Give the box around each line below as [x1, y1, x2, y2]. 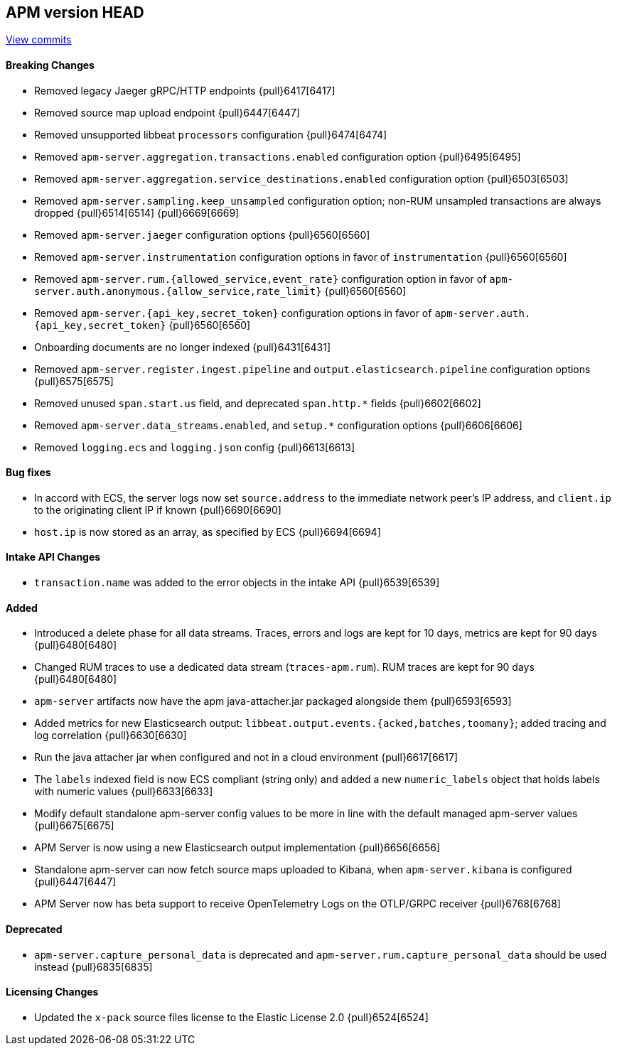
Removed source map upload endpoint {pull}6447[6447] [34, 106, 300, 119]
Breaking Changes [6, 59, 95, 72]
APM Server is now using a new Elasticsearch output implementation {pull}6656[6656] [34, 841, 441, 854]
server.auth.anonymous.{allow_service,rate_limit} [34, 285, 322, 297]
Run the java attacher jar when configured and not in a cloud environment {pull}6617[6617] [34, 751, 458, 764]
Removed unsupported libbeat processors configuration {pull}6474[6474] [34, 128, 387, 141]
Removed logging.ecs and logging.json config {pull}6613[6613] [34, 441, 355, 453]
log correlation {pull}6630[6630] [34, 729, 187, 742]
